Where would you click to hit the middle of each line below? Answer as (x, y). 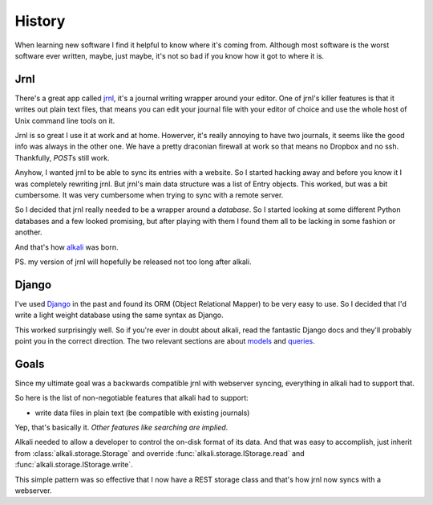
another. (28, 232)
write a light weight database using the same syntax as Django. (119, 315)
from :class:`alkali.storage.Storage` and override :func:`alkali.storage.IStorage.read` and (160, 453)
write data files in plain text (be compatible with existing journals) (142, 413)
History (40, 21)
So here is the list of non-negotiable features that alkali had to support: (132, 398)
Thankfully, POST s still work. (62, 157)
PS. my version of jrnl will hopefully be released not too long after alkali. (133, 262)
